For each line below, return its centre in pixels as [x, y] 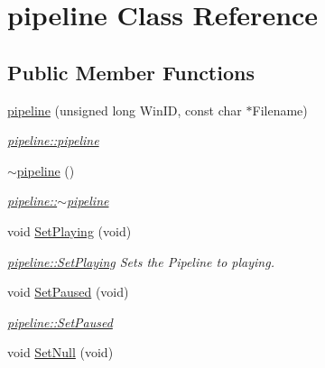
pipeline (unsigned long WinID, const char [125, 110]
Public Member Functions [131, 72]
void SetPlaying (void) [70, 230]
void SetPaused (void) [68, 292]
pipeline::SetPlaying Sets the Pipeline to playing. [141, 261]
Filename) [280, 110]
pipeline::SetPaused [60, 322]
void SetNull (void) [60, 352]
